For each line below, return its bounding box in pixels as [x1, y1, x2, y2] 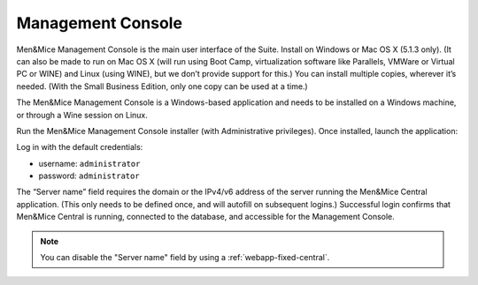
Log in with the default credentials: [16, 142, 143, 153]
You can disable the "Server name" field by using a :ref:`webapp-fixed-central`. [40, 252, 330, 263]
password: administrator [38, 170, 141, 181]
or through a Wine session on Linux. [16, 109, 148, 120]
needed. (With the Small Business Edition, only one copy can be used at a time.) [16, 80, 309, 92]
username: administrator [38, 158, 141, 169]
